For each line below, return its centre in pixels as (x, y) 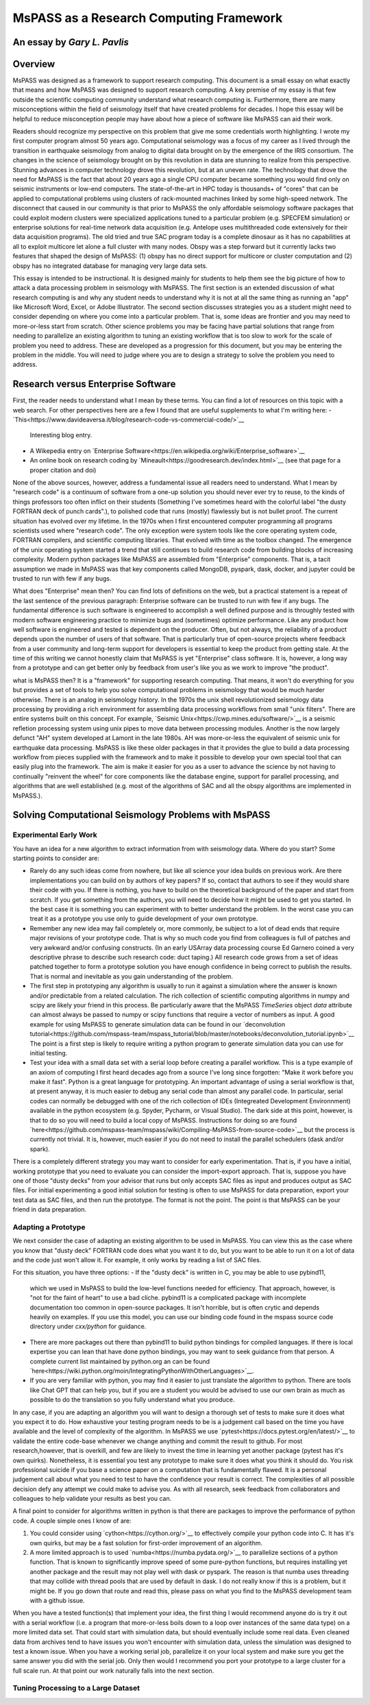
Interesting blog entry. (61, 435)
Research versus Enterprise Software (94, 384)
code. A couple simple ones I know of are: (72, 1521)
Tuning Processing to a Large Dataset (76, 1688)
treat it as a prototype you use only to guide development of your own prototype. (144, 919)
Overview (34, 64)
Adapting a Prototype (49, 1227)
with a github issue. (57, 1600)
